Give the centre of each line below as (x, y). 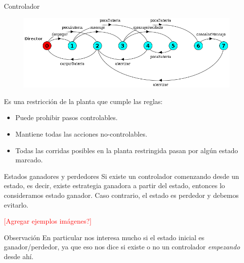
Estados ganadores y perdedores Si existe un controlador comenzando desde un (122, 176)
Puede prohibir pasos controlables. (66, 117)
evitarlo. (16, 204)
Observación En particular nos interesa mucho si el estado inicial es (104, 237)
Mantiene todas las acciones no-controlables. (81, 134)
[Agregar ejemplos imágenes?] (48, 221)
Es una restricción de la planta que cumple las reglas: (83, 101)
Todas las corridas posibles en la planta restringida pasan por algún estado (127, 150)
